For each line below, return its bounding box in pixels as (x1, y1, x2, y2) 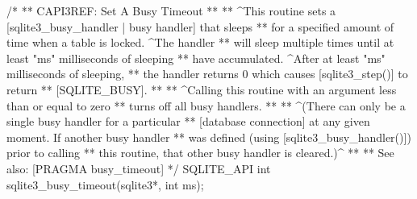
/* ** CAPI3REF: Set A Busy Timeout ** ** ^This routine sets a (6, 2, 336, 19)
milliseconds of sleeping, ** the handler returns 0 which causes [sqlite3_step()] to (6, 65, 408, 82)
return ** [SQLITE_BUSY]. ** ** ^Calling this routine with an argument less (6, 81, 397, 97)
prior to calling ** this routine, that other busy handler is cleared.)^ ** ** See (6, 144, 394, 161)
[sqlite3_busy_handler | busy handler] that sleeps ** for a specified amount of (6, 18, 394, 35)
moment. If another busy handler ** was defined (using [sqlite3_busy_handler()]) (6, 128, 411, 145)
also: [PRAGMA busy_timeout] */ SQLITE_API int (6, 160, 271, 176)
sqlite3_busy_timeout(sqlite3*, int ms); (6, 176, 204, 193)
